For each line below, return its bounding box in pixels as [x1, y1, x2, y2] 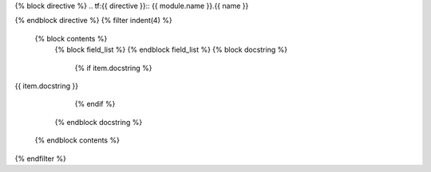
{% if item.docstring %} [74, 63, 152, 72]
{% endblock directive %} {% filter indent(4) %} [14, 16, 172, 25]
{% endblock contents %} [34, 135, 120, 145]
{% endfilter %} [14, 154, 67, 163]
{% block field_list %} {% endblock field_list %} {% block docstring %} [54, 45, 287, 55]
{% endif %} [74, 100, 116, 109]
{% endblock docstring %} [54, 117, 143, 127]
